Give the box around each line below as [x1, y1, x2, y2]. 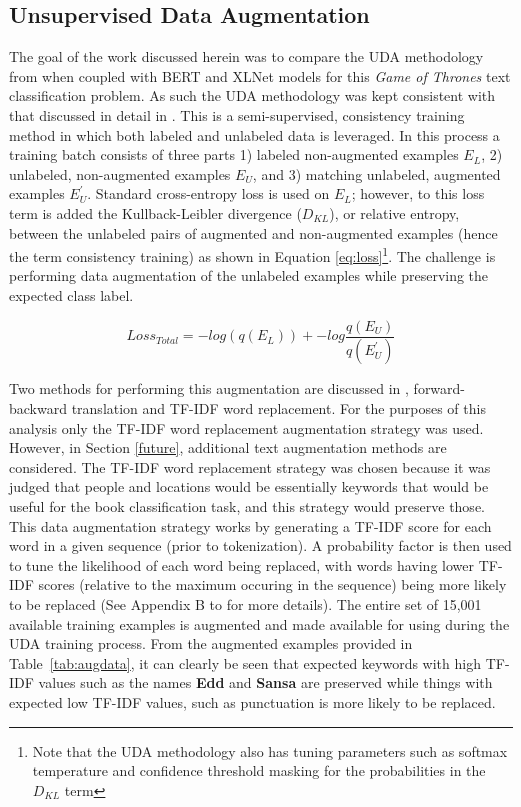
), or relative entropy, [329, 202, 460, 223]
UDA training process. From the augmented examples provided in [9, 633, 413, 654]
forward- [413, 378, 466, 399]
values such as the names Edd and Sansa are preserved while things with [38, 672, 493, 693]
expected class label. [9, 284, 134, 305]
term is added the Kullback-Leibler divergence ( [9, 202, 302, 223]
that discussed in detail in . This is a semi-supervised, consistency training [9, 104, 465, 125]
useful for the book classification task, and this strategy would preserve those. [9, 496, 485, 517]
